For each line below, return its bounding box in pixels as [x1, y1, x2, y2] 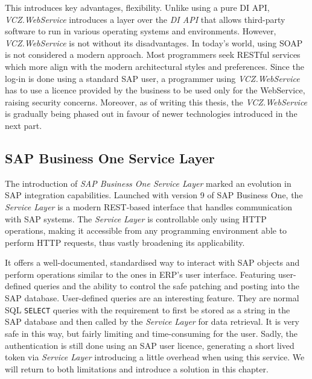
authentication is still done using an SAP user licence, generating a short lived [5, 339, 294, 351]
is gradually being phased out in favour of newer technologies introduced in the [5, 107, 298, 120]
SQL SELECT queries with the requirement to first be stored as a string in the [5, 303, 290, 316]
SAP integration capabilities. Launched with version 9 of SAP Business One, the [5, 189, 303, 201]
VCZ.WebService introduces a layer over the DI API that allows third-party [5, 13, 285, 25]
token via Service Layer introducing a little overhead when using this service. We [5, 351, 305, 363]
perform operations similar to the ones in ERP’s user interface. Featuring [5, 268, 276, 280]
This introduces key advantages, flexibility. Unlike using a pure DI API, [5, 1, 270, 13]
